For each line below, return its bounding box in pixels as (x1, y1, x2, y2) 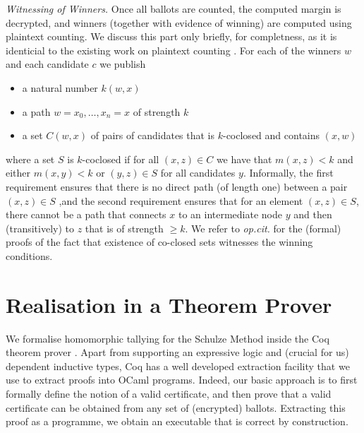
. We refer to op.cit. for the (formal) (185, 220, 341, 235)
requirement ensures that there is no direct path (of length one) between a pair (6, 179, 348, 194)
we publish (99, 57, 146, 71)
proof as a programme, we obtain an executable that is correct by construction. (6, 414, 348, 429)
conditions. (6, 248, 53, 263)
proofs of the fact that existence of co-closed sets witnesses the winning (6, 235, 313, 249)
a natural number (22, 80, 98, 95)
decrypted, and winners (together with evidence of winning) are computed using (6, 15, 352, 30)
